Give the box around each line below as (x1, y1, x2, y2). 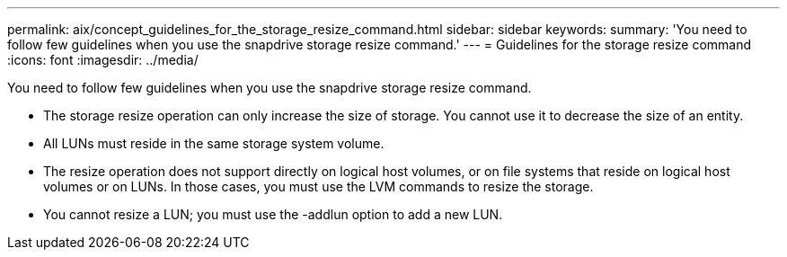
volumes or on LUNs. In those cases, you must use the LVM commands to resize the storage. (43, 179, 594, 194)
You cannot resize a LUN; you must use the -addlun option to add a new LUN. (43, 207, 503, 222)
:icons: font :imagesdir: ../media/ (7, 52, 199, 67)
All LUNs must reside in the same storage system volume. (43, 136, 385, 151)
